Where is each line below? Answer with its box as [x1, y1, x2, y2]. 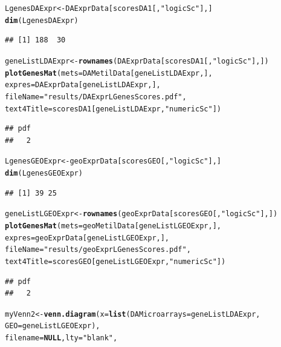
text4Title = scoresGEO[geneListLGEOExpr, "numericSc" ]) [5, 257, 226, 266]
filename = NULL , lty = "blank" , [5, 334, 118, 343]
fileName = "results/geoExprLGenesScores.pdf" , [5, 245, 191, 254]
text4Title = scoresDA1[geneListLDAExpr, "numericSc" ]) [5, 104, 221, 113]
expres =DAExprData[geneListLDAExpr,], [5, 81, 161, 90]
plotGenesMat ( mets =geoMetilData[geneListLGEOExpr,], [5, 221, 221, 230]
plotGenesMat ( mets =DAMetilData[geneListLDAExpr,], [5, 68, 213, 78]
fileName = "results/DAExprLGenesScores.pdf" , [5, 92, 187, 101]
